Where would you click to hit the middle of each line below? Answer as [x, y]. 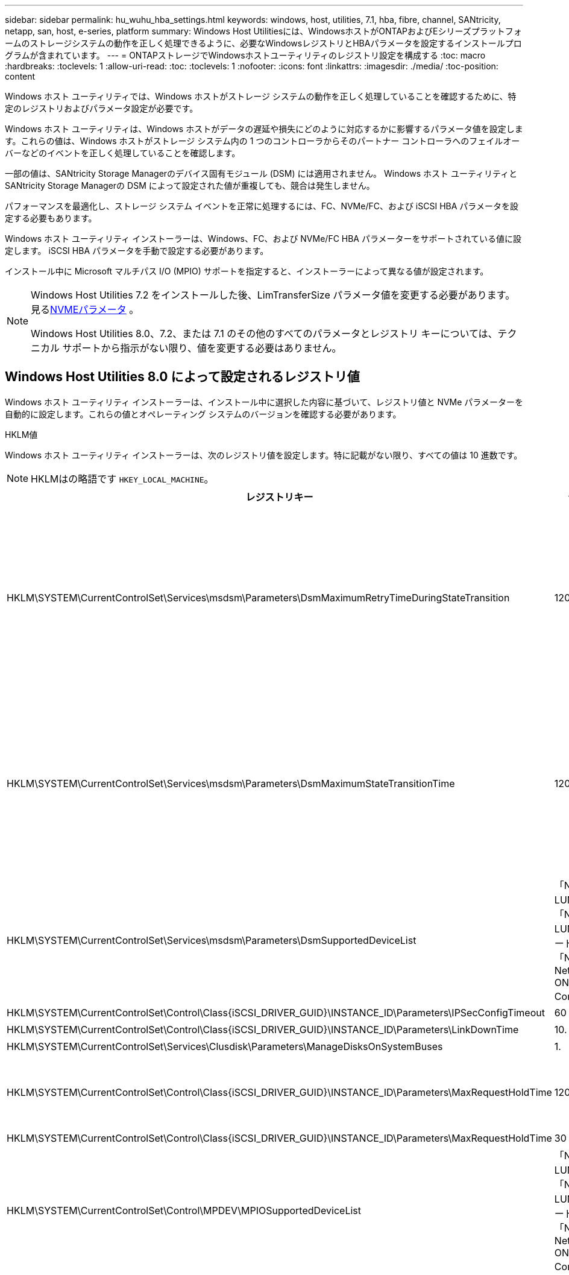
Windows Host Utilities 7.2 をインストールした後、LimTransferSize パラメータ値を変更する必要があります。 [273, 295]
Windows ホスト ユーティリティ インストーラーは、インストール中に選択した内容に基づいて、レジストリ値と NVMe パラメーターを [264, 402]
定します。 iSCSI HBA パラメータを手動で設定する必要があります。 [137, 251]
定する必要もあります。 [51, 218]
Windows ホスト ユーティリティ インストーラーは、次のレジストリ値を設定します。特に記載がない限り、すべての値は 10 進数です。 [264, 455]
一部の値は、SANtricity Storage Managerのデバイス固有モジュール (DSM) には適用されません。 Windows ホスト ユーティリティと [261, 173]
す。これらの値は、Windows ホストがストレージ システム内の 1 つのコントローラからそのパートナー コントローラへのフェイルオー [262, 141]
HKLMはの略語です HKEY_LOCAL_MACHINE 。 [122, 479]
